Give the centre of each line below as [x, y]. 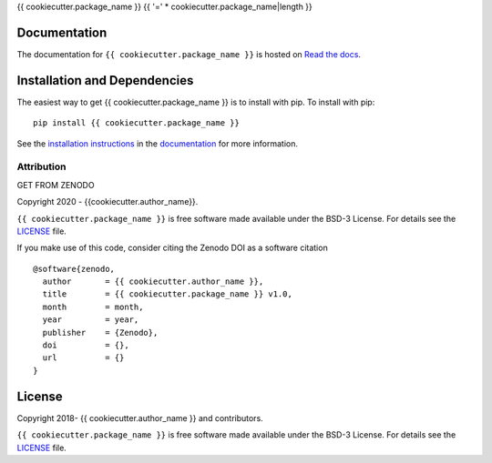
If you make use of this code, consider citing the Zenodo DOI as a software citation [172, 248]
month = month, [93, 307]
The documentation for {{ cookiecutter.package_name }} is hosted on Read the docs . [189, 54]
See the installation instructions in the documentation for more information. [158, 143]
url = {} [83, 358]
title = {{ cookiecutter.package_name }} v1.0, [168, 294]
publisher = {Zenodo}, [100, 332]
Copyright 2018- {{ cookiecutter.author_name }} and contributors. [140, 418]
